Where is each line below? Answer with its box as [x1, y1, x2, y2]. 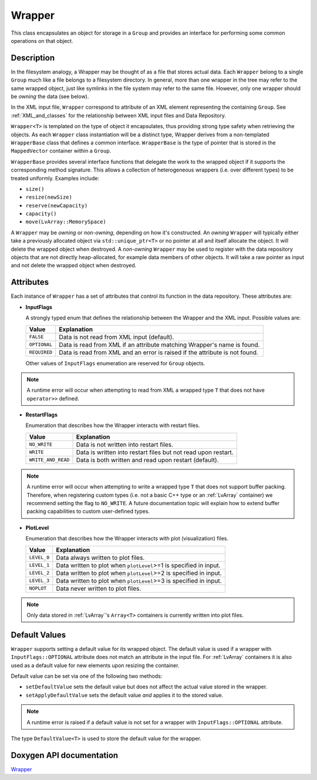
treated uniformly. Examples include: [11, 174, 100, 181]
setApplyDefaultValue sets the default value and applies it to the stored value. [25, 691, 223, 698]
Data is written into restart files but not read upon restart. [76, 448, 234, 456]
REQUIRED [29, 349, 53, 355]
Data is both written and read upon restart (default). [76, 456, 219, 464]
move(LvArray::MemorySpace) [25, 218, 107, 226]
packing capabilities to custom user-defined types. [26, 508, 150, 515]
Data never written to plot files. [56, 584, 141, 593]
